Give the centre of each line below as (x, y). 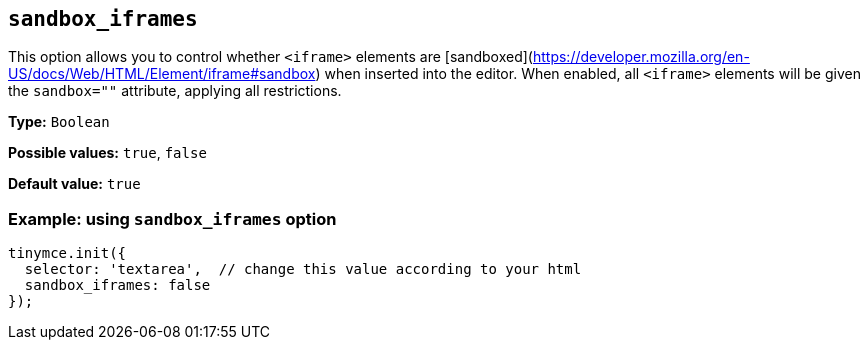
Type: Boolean (59, 122)
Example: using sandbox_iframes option (172, 218)
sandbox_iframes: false (117, 285)
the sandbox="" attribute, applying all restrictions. (175, 91)
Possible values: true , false (107, 153)
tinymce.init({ (67, 253)
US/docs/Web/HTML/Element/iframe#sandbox (162, 74)
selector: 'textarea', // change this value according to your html (303, 269)
